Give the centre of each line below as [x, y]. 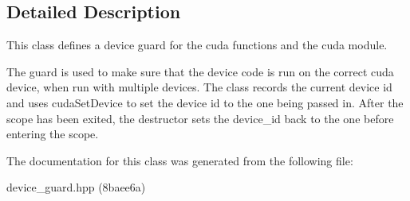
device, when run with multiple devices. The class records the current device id [199, 87]
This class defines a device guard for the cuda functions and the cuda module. [197, 45]
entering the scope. [53, 134]
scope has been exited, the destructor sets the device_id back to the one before [200, 118]
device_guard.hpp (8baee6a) [76, 187]
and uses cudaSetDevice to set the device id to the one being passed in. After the [205, 102]
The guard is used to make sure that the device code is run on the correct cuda [200, 71]
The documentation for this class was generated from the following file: [180, 160]
